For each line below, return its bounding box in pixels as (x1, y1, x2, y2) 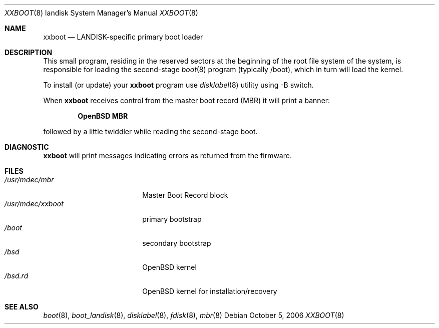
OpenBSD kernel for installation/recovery (142, 287, 277, 295)
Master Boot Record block (142, 191, 228, 199)
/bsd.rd (5, 271, 29, 280)
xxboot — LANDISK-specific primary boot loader (43, 33, 203, 41)
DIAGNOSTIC (5, 143, 49, 151)
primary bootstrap (142, 215, 202, 223)
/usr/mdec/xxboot (5, 199, 64, 208)
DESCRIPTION (5, 48, 53, 57)
